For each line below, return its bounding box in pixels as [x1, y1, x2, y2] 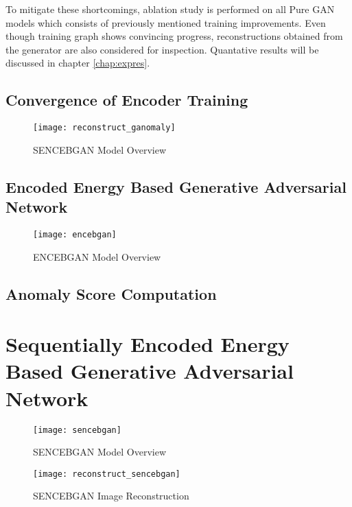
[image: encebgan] [33, 230, 117, 240]
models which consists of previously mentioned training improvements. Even [5, 15, 326, 30]
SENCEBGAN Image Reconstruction [33, 488, 189, 503]
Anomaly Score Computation [5, 283, 217, 304]
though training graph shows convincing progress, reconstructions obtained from [5, 29, 343, 43]
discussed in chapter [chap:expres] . [5, 56, 150, 70]
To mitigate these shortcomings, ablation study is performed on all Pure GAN [5, 2, 335, 16]
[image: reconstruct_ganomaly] [33, 123, 176, 133]
